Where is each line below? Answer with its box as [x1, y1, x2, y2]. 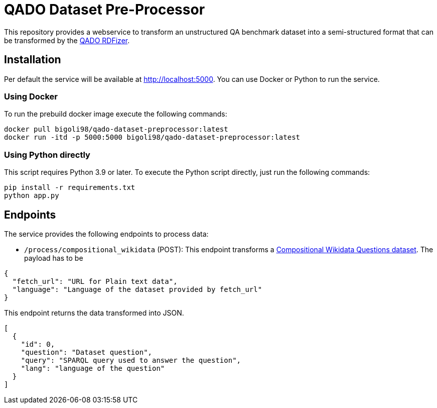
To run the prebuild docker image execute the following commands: [4, 110, 227, 119]
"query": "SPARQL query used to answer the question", [21, 356, 241, 364]
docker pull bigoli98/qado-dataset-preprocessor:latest [4, 125, 228, 134]
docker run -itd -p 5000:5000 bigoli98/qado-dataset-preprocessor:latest [4, 133, 301, 142]
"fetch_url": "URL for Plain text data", [12, 277, 178, 285]
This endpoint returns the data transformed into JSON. [4, 308, 184, 317]
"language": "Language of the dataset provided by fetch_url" [12, 285, 262, 293]
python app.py [4, 191, 59, 200]
